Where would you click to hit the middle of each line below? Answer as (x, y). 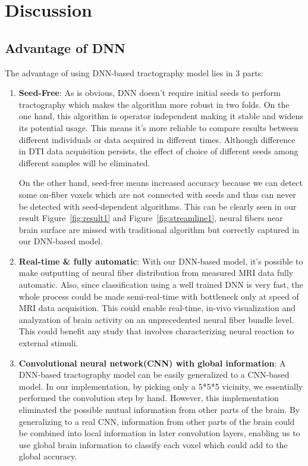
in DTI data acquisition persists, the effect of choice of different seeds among (158, 151)
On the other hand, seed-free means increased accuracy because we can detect (161, 183)
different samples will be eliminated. (84, 162)
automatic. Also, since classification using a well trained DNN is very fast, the (161, 285)
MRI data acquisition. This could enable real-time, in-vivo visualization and (157, 308)
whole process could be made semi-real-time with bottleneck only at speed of (159, 296)
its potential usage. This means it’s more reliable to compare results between (158, 127)
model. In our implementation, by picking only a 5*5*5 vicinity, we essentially (161, 386)
